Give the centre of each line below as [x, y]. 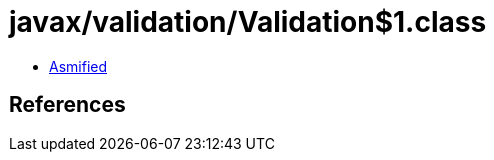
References [67, 105]
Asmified [78, 66]
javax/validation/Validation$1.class [248, 22]
